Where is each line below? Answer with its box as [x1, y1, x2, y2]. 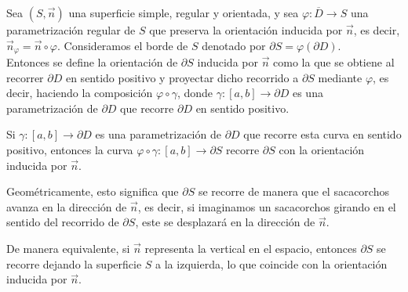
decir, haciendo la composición [6, 85, 153, 101]
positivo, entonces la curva [6, 142, 133, 158]
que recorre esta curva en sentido [243, 126, 402, 142]
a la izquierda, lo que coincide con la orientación [155, 255, 388, 272]
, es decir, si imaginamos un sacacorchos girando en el [137, 198, 396, 214]
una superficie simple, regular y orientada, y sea [68, 5, 299, 20]
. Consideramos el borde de [57, 37, 188, 53]
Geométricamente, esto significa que [6, 183, 179, 200]
